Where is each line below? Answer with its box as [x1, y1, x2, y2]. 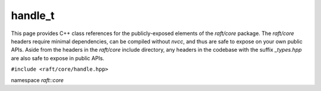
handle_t [11, 9, 55, 22]
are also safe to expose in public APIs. [11, 54, 105, 62]
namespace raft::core [11, 76, 64, 83]
